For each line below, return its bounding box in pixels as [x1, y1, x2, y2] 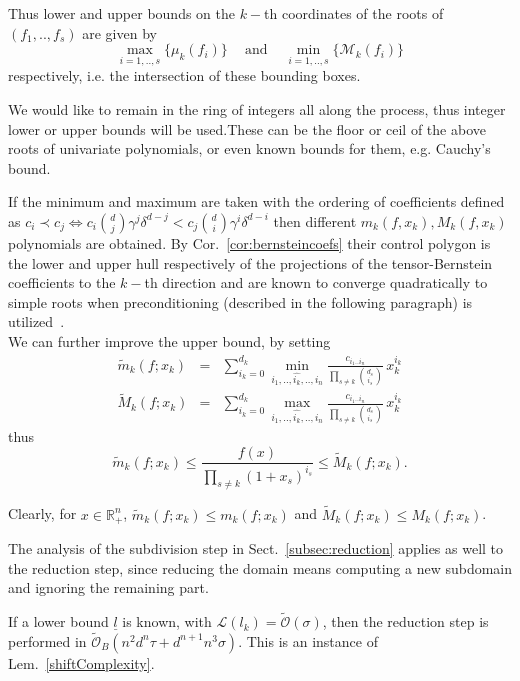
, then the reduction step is [322, 611, 489, 632]
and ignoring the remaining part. [8, 577, 209, 598]
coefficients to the [8, 272, 116, 293]
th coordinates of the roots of [264, 3, 444, 23]
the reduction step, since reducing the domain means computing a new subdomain [8, 557, 512, 578]
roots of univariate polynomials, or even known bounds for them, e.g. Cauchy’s [8, 138, 491, 159]
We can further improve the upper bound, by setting [8, 330, 331, 351]
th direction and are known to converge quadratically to [144, 272, 488, 293]
